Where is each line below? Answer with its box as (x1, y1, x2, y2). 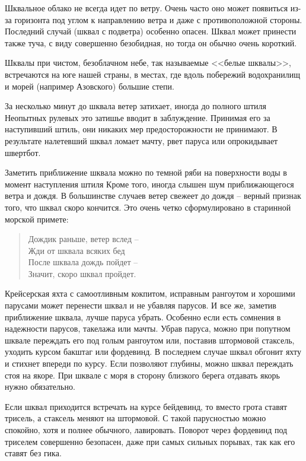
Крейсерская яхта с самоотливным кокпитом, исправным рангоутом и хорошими (5, 287, 295, 300)
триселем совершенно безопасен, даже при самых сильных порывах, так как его (5, 435, 295, 447)
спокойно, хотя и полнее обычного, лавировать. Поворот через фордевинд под (5, 424, 288, 435)
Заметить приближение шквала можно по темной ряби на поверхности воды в (5, 166, 287, 179)
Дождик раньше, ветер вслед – (28, 233, 139, 245)
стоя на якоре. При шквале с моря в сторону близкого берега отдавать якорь (5, 368, 280, 381)
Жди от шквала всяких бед (28, 244, 125, 256)
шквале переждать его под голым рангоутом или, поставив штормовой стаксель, (5, 333, 295, 346)
